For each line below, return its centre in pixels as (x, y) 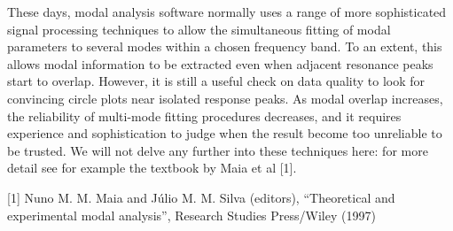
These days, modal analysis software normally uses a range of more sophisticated (227, 12)
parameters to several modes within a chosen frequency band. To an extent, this (225, 46)
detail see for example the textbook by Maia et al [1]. (152, 168)
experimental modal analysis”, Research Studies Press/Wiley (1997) (191, 215)
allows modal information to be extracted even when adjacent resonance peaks (220, 63)
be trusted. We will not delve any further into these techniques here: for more (218, 150)
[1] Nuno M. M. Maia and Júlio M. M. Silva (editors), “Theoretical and (201, 197)
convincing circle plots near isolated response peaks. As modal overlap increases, (225, 98)
